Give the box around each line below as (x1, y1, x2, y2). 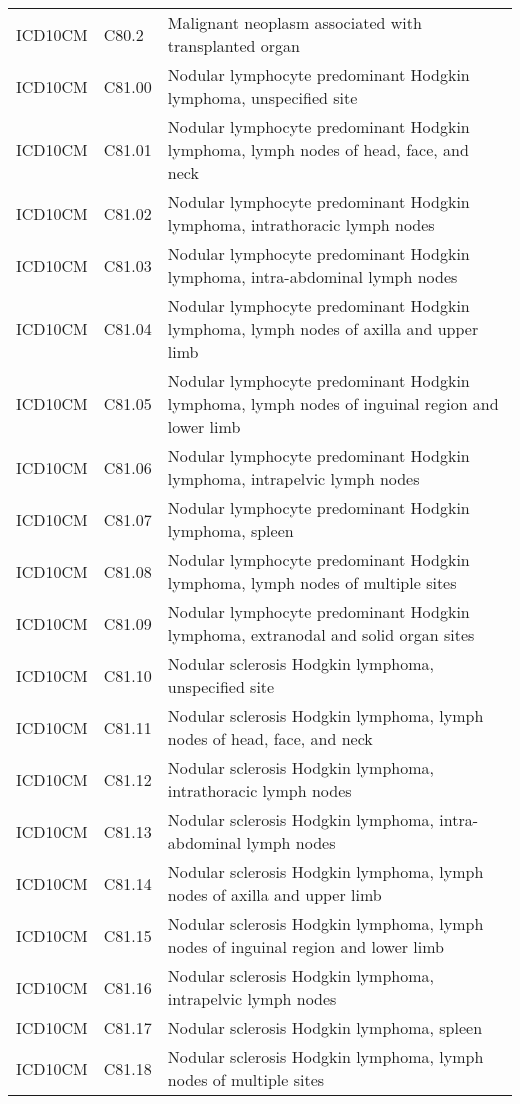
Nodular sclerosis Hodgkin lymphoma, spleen (167, 1016, 483, 1039)
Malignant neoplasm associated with (167, 11, 422, 34)
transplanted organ (167, 34, 301, 57)
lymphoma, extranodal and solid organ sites (167, 623, 475, 646)
